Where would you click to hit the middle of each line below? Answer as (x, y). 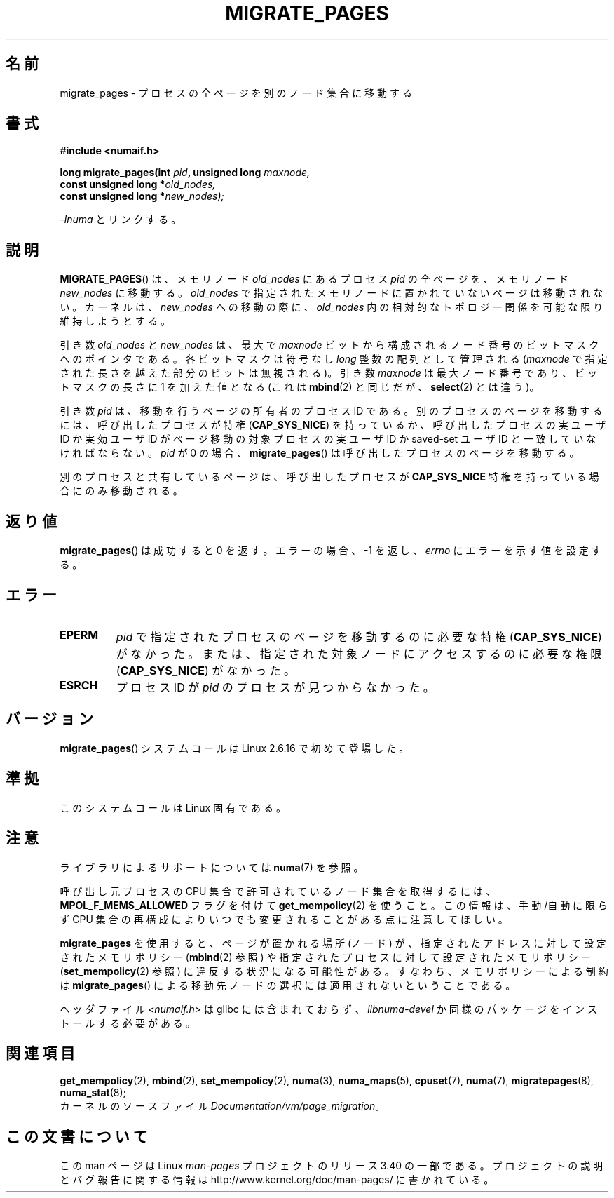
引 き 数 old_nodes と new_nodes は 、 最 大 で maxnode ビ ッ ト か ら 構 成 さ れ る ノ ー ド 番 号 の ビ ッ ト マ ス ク (329, 345)
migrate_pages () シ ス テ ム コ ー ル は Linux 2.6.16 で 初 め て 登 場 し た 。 (234, 748)
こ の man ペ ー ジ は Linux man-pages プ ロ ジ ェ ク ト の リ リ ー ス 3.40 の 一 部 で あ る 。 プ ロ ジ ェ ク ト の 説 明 (332, 1166)
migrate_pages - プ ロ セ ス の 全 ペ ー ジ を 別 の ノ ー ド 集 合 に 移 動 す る (236, 93)
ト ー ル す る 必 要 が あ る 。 (128, 1023)
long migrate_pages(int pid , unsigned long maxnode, (185, 173)
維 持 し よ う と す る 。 (115, 321)
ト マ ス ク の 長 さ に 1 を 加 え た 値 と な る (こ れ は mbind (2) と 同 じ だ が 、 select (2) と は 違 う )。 (300, 387)
